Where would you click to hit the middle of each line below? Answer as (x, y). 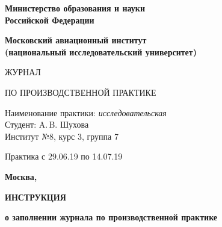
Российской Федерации (50, 20)
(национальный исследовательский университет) (101, 51)
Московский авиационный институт (76, 40)
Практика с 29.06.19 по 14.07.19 (64, 156)
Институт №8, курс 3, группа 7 (62, 136)
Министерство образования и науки (75, 8)
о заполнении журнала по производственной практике (111, 217)
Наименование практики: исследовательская (86, 112)
